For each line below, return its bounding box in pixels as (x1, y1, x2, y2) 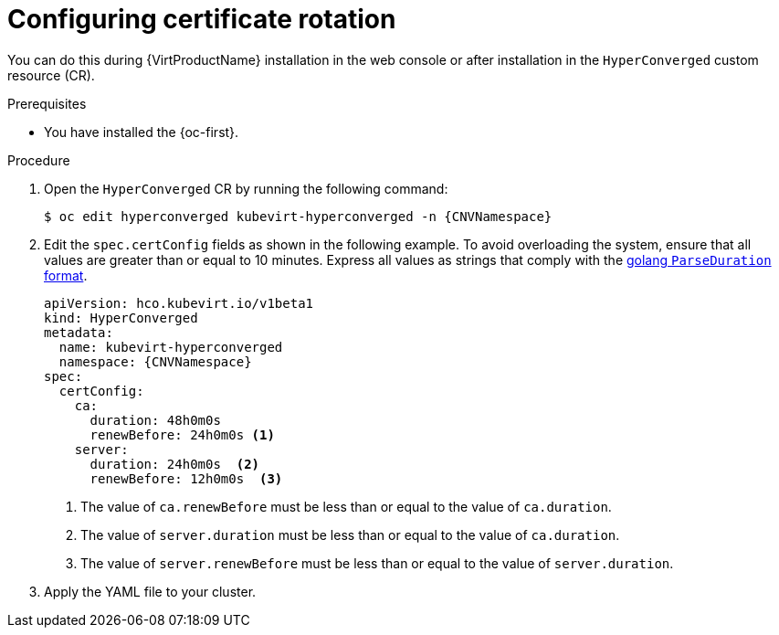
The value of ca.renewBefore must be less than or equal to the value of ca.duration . (80, 498, 612, 514)
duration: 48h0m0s (89, 412, 221, 428)
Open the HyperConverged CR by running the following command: (44, 180, 448, 196)
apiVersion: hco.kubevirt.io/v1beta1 (44, 295, 314, 311)
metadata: (44, 324, 113, 340)
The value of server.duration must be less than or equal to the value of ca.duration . (80, 526, 620, 543)
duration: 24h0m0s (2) (89, 456, 260, 471)
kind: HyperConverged (44, 310, 198, 325)
